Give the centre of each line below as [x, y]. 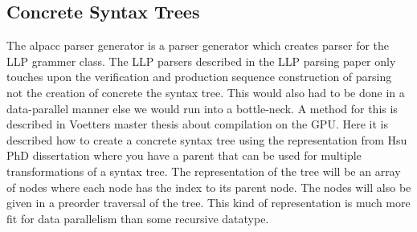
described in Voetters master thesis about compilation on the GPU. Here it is [197, 124]
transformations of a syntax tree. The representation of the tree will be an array [204, 171]
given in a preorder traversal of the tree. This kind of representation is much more [208, 203]
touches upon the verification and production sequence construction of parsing [199, 77]
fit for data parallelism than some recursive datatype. [138, 218]
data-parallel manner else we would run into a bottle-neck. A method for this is [202, 108]
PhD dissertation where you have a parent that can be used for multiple [184, 155]
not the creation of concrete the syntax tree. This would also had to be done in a [206, 92]
